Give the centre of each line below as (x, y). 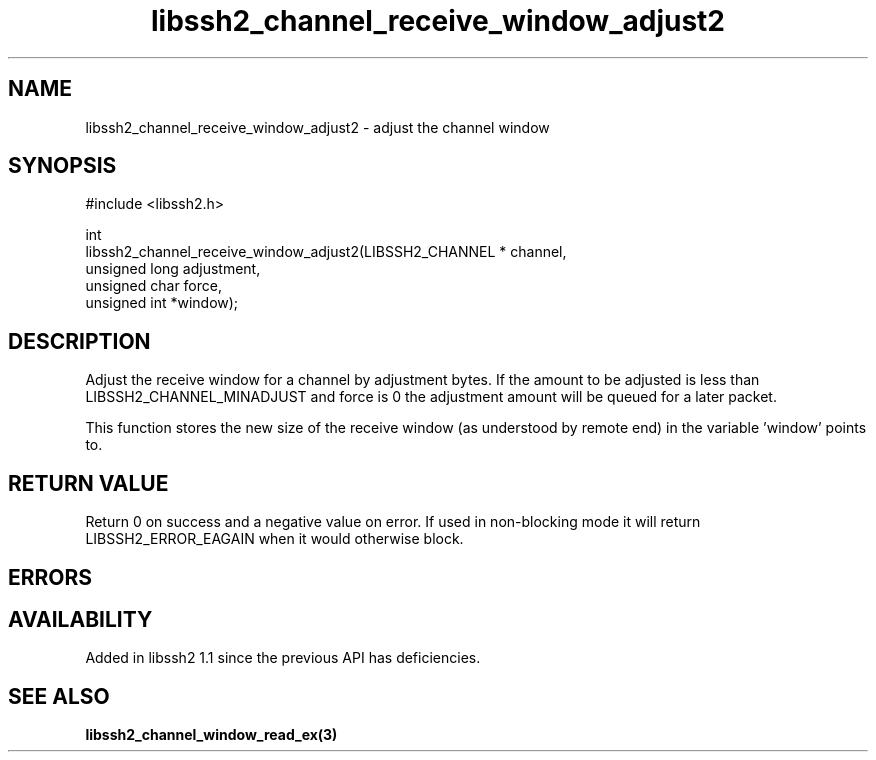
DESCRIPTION (79, 341)
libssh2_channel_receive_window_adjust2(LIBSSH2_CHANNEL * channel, (326, 252)
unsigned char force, (153, 286)
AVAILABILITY (80, 619)
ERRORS (50, 577)
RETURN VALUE (88, 483)
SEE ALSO (59, 696)
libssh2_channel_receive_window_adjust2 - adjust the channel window (317, 127)
